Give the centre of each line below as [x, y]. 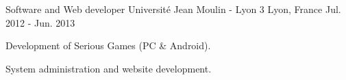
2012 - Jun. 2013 [40, 22]
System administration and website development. [109, 68]
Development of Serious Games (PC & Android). [108, 45]
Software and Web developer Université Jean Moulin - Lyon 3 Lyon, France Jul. [173, 9]
